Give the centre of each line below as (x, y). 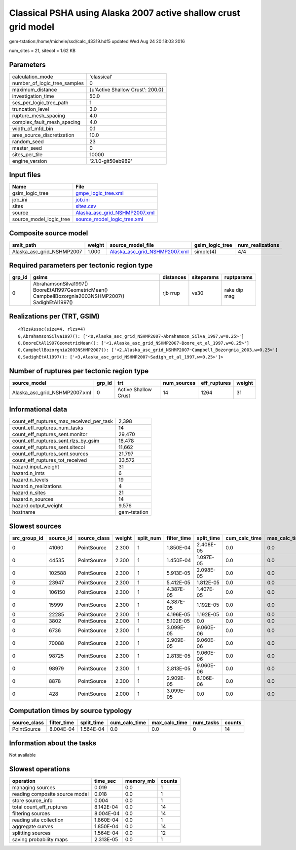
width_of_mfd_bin (33, 129)
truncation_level (31, 109)
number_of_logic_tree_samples (48, 83)
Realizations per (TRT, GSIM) (54, 316)
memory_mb (140, 781)
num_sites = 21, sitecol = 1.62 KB (42, 50)
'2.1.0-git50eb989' (111, 161)
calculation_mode (33, 77)
